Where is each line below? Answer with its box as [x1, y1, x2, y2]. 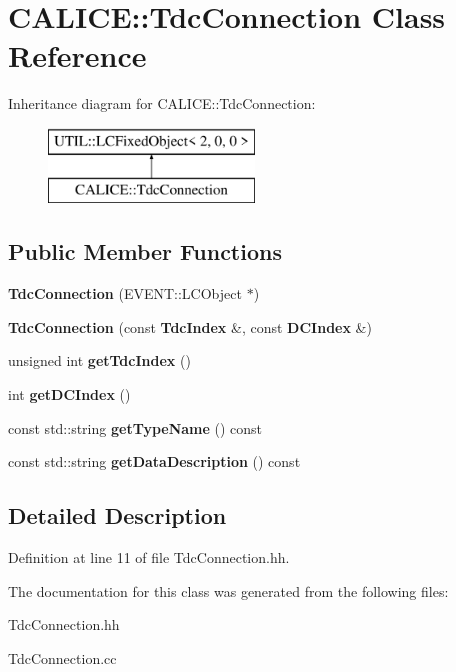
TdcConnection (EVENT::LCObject [8, 283, 242, 304]
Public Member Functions [8, 236, 282, 267]
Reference [8, 35, 147, 76]
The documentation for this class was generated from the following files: [8, 580, 449, 601]
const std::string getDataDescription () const [8, 451, 301, 472]
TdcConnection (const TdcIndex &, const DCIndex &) [8, 316, 372, 337]
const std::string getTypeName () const [8, 417, 263, 438]
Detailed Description [8, 500, 227, 531]
